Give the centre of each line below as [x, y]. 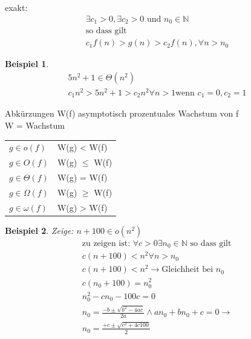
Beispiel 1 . [27, 64]
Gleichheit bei [187, 270]
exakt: [16, 7]
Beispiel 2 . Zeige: [39, 230]
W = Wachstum [35, 125]
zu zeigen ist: [106, 243]
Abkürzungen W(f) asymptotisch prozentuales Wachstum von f [122, 113]
